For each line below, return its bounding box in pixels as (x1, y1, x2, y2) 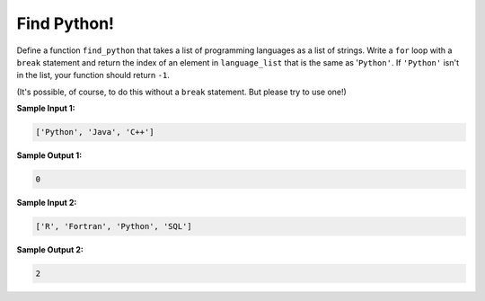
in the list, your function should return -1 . (16, 70, 170, 81)
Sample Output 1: (16, 150, 83, 161)
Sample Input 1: (16, 103, 75, 114)
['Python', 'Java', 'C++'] (35, 127, 154, 137)
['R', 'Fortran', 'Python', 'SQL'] (35, 221, 192, 232)
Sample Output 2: (16, 244, 84, 255)
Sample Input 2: (16, 198, 77, 208)
